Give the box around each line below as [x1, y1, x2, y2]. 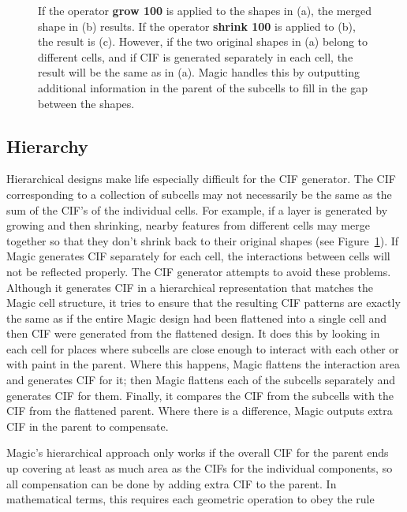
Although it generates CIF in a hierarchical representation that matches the [6, 278, 373, 295]
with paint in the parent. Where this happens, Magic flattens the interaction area [6, 356, 400, 372]
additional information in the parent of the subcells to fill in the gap [38, 79, 368, 95]
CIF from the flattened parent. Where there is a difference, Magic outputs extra [6, 402, 393, 419]
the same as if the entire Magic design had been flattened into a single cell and [6, 309, 387, 326]
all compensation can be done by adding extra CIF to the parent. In [6, 475, 337, 491]
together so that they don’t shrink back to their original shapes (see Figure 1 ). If [6, 232, 399, 249]
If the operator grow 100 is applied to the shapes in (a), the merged [38, 2, 372, 18]
